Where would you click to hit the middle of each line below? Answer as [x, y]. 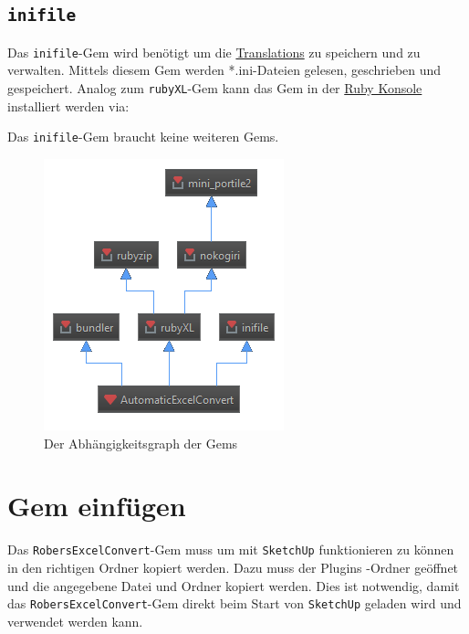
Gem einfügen [97, 506]
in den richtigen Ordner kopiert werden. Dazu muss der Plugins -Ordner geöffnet [233, 567]
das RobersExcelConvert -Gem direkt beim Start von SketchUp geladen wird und [234, 603]
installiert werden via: [68, 106]
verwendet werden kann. [75, 621]
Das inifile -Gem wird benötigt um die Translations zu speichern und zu [214, 52]
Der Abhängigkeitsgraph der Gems [141, 443]
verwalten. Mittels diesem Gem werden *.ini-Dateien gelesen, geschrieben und [224, 70]
